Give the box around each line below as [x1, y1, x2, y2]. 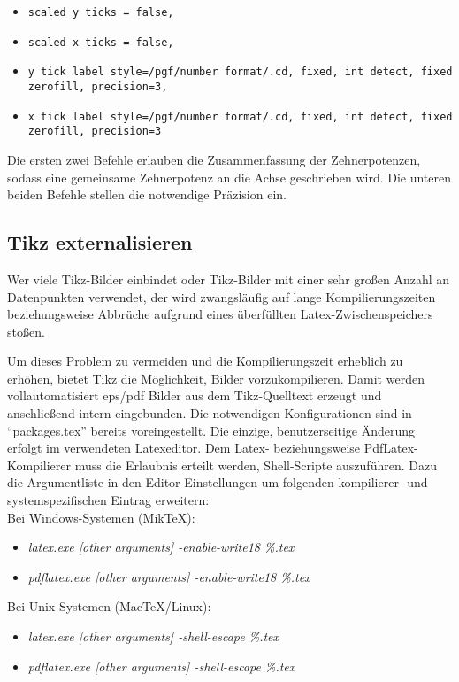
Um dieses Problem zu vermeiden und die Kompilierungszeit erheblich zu [7, 352, 403, 370]
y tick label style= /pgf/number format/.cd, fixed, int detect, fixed [27, 66, 453, 79]
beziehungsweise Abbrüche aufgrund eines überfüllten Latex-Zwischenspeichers [7, 305, 433, 323]
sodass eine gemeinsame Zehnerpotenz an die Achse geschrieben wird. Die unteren [7, 167, 452, 186]
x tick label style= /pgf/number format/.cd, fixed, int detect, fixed [27, 110, 453, 123]
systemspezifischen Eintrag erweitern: [7, 491, 210, 509]
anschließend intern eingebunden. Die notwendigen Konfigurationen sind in [7, 404, 412, 422]
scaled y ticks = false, [27, 6, 174, 19]
